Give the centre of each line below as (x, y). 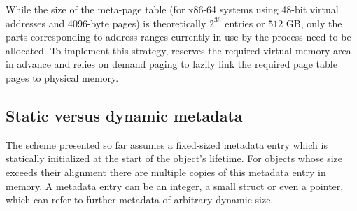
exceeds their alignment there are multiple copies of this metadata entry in (166, 172)
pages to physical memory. (62, 77)
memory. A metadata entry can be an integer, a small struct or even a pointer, (175, 185)
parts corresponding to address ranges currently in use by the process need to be (178, 37)
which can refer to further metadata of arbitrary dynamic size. (140, 199)
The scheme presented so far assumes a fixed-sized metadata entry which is (167, 144)
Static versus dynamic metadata (124, 115)
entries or (245, 23)
